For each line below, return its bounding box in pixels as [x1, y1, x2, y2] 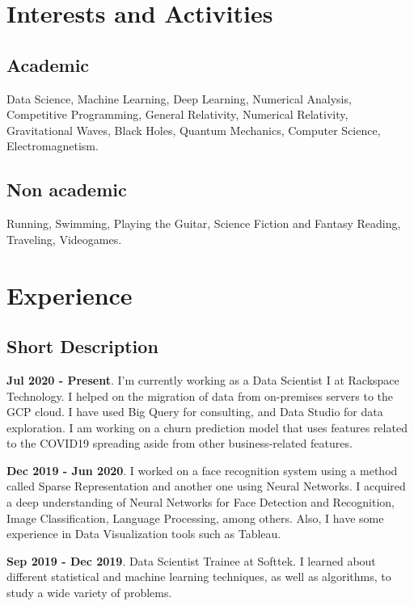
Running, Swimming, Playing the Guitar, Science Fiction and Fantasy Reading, [6, 215, 401, 232]
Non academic [6, 177, 127, 202]
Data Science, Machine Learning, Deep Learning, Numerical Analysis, [6, 90, 352, 107]
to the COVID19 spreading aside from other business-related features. [6, 435, 353, 452]
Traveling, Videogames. [6, 230, 122, 247]
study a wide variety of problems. [6, 584, 172, 601]
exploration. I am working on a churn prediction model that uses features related [6, 419, 408, 436]
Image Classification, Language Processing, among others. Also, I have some [6, 509, 384, 526]
